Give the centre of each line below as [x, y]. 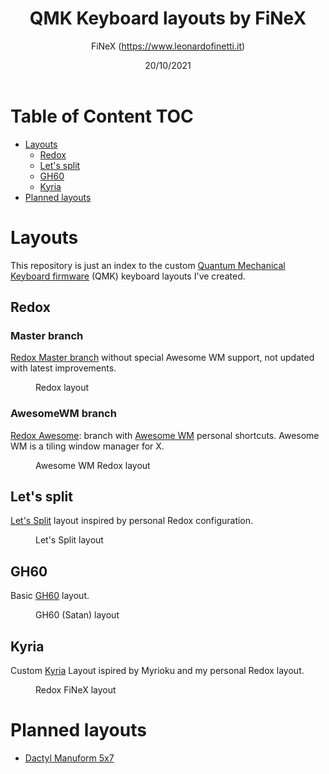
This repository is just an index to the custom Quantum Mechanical [148, 265]
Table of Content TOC [102, 116]
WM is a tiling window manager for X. [87, 446]
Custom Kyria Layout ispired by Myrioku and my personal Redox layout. [157, 671]
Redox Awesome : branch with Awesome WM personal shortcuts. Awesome [165, 435]
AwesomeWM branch [63, 414]
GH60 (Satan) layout [77, 615]
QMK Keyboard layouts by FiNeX [168, 18]
